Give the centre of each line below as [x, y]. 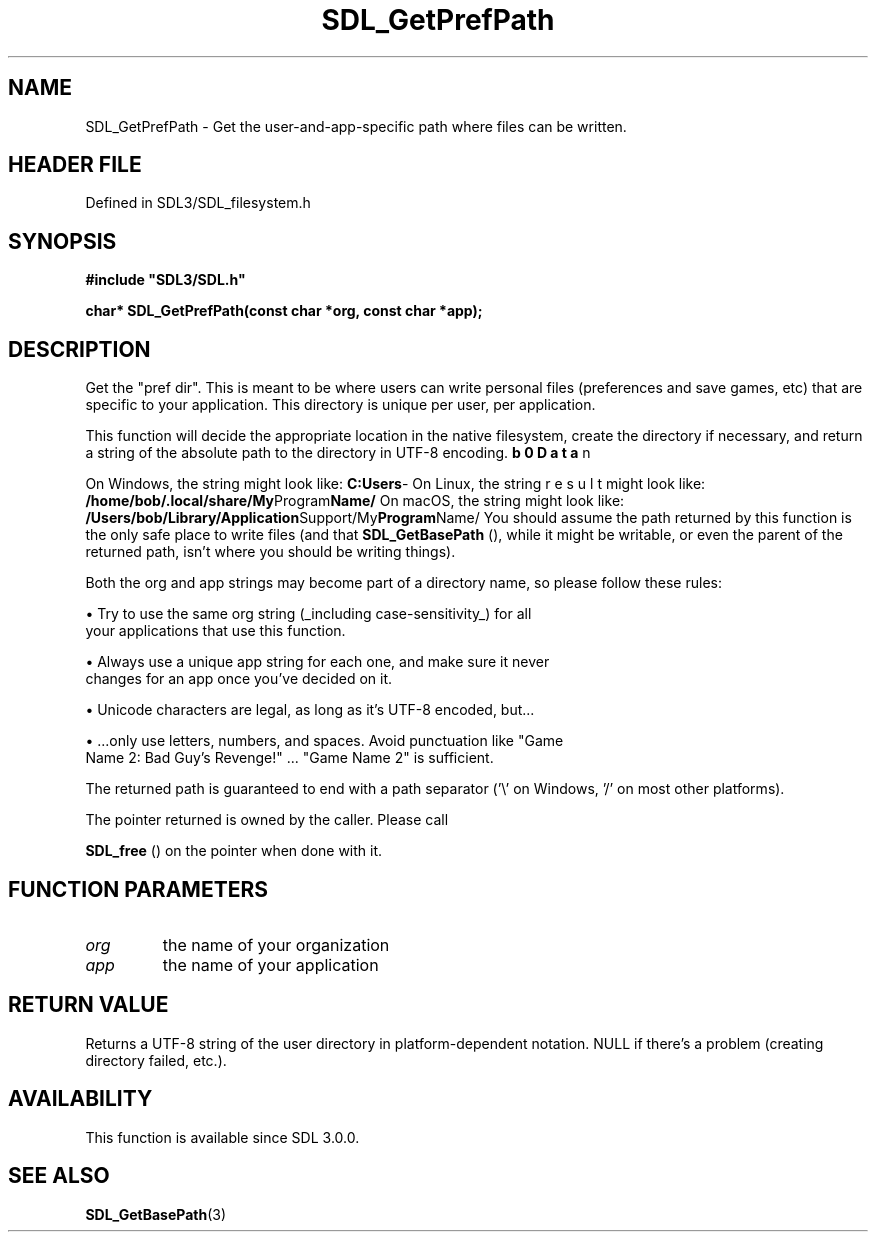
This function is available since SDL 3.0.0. [222, 1137]
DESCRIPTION [79, 349]
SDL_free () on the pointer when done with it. [234, 851]
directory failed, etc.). [156, 1060]
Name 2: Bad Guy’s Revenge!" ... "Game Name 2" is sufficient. [289, 758]
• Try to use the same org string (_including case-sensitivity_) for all [308, 614]
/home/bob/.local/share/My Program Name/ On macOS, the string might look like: [355, 501]
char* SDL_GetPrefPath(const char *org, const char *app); [284, 311]
